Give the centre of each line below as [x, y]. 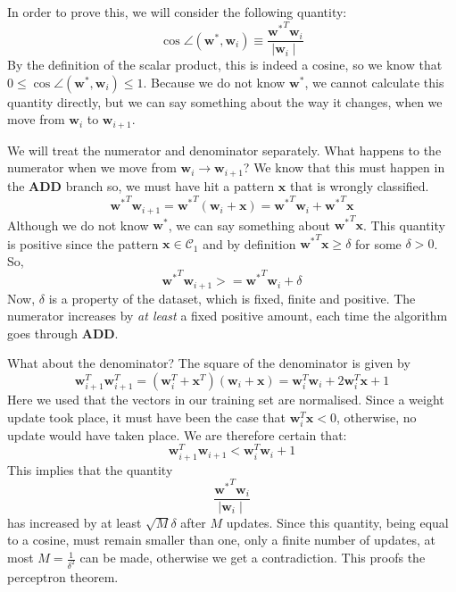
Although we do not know [78, 225]
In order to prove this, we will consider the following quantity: [177, 12]
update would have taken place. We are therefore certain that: [177, 434]
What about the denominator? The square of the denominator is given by [209, 363]
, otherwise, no [377, 417]
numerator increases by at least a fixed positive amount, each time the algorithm [228, 316]
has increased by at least [75, 522]
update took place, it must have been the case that [147, 417]
